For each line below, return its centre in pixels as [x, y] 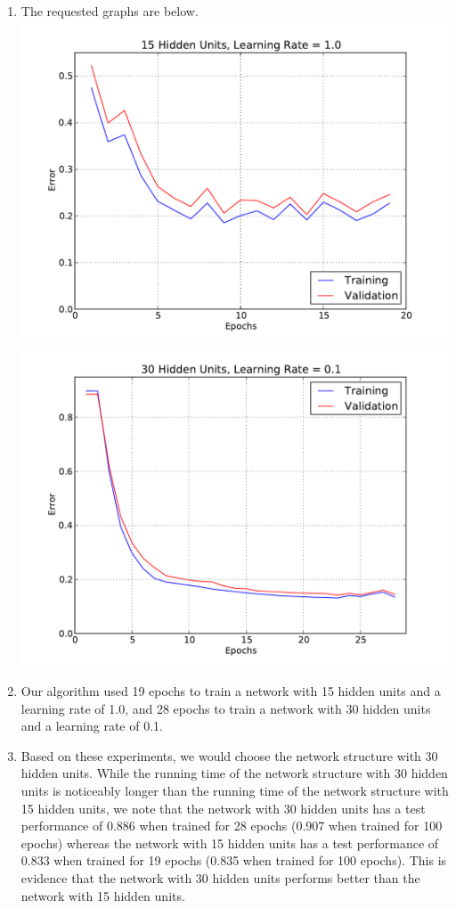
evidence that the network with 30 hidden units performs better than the [220, 878]
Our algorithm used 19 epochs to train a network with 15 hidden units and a [231, 691]
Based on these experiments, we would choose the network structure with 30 [229, 755]
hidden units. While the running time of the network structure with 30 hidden [234, 773]
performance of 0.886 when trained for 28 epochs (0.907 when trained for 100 [232, 826]
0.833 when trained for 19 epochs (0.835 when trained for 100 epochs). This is [234, 860]
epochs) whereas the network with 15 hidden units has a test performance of [230, 843]
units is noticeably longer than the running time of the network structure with [235, 791]
